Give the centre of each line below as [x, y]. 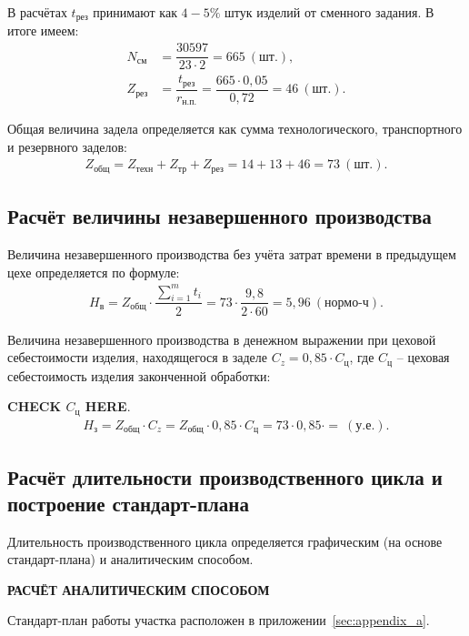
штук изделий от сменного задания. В [329, 12]
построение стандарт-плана [128, 503]
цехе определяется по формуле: [94, 272]
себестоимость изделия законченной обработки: [139, 375]
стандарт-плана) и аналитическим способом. [130, 559]
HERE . [108, 406]
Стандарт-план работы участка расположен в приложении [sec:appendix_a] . [219, 620]
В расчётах [37, 12]
